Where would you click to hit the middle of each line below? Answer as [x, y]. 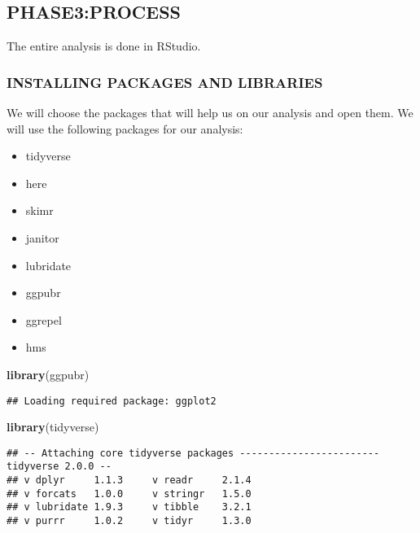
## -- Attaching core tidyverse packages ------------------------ [193, 453]
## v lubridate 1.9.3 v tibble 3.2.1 [129, 507]
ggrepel [44, 319]
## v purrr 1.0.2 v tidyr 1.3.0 [129, 521]
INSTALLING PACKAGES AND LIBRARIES [165, 82]
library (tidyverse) [53, 427]
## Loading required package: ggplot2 [112, 401]
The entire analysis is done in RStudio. [104, 46]
